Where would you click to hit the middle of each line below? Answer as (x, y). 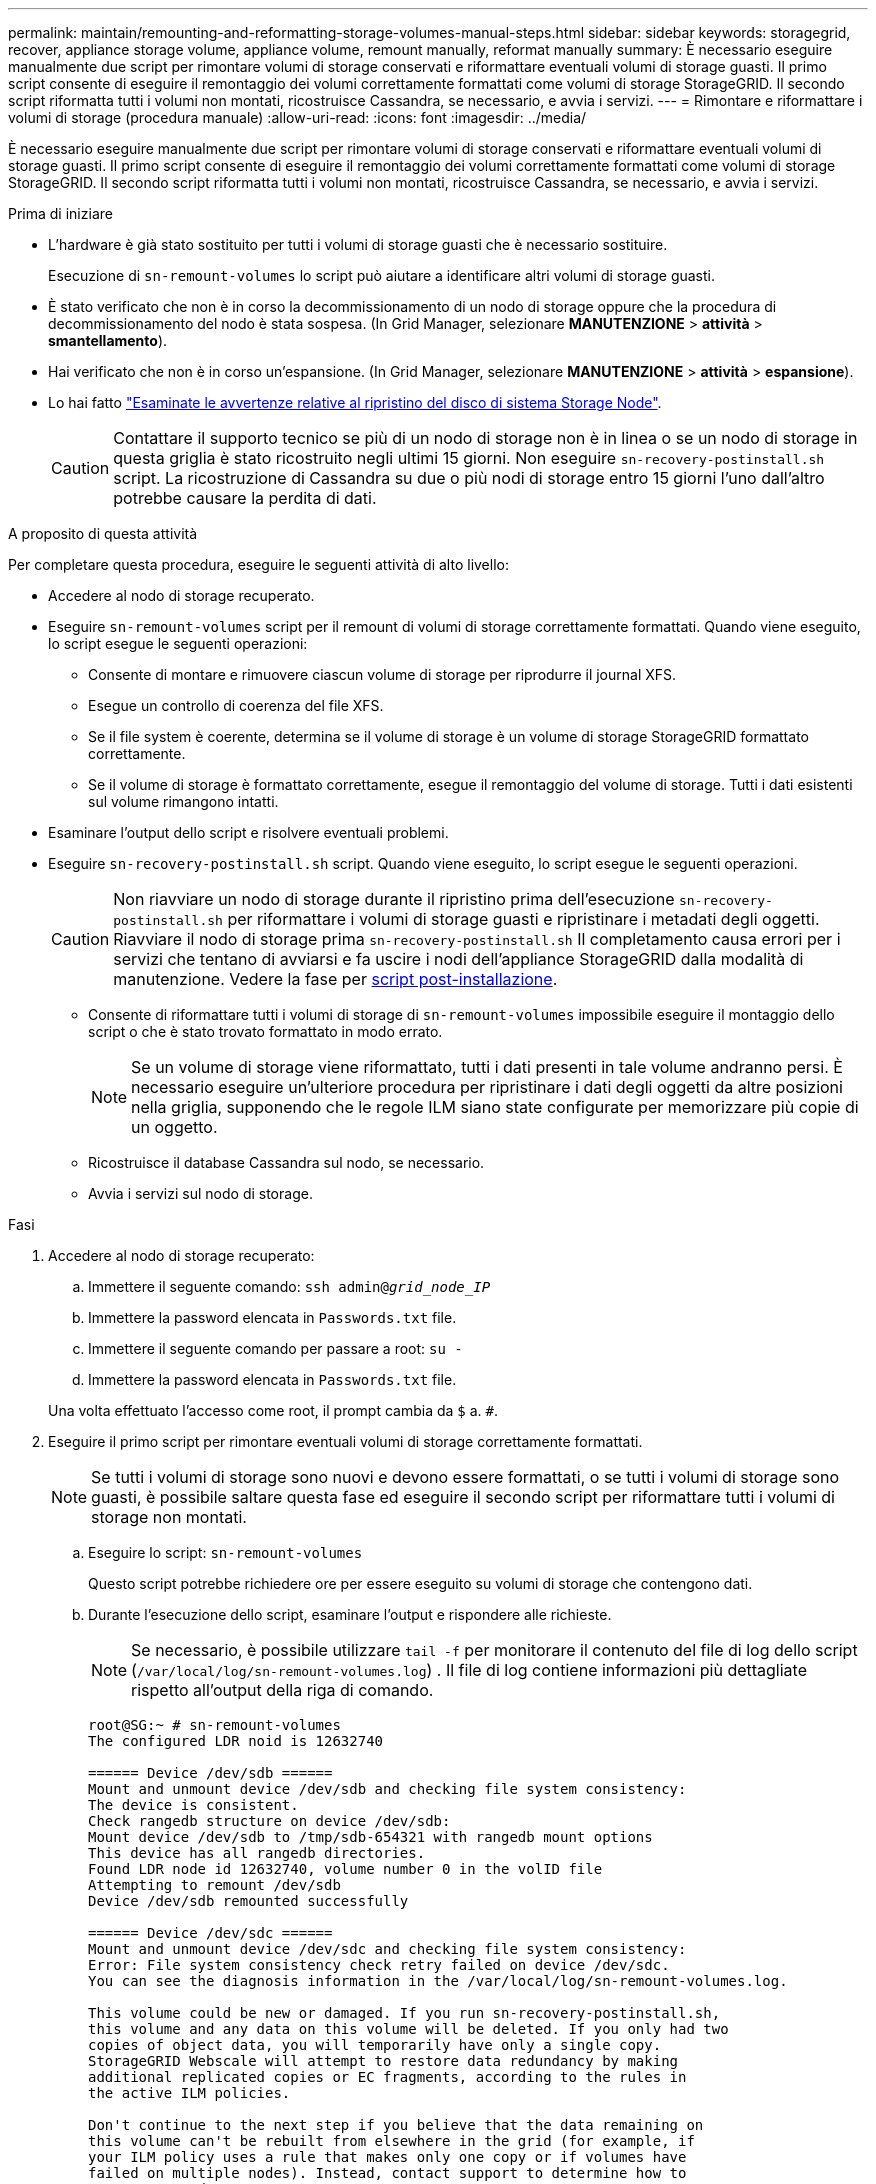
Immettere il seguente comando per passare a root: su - (275, 1348)
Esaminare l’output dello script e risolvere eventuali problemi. (248, 832)
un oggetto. (174, 1127)
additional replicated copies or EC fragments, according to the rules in (387, 2077)
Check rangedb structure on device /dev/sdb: (269, 1821)
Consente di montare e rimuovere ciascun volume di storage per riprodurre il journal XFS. (382, 674)
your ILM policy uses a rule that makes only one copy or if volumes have (387, 2157)
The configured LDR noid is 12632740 (236, 1741)
